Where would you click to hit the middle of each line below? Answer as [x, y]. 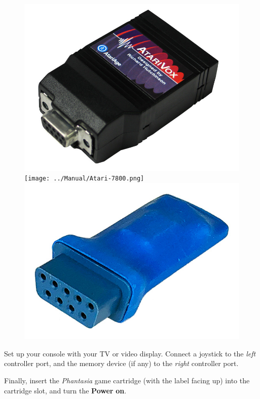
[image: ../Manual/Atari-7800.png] [84, 179]
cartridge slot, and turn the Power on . [65, 390]
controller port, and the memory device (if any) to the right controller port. [121, 363]
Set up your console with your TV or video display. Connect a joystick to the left [130, 353]
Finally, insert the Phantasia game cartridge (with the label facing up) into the [127, 380]
